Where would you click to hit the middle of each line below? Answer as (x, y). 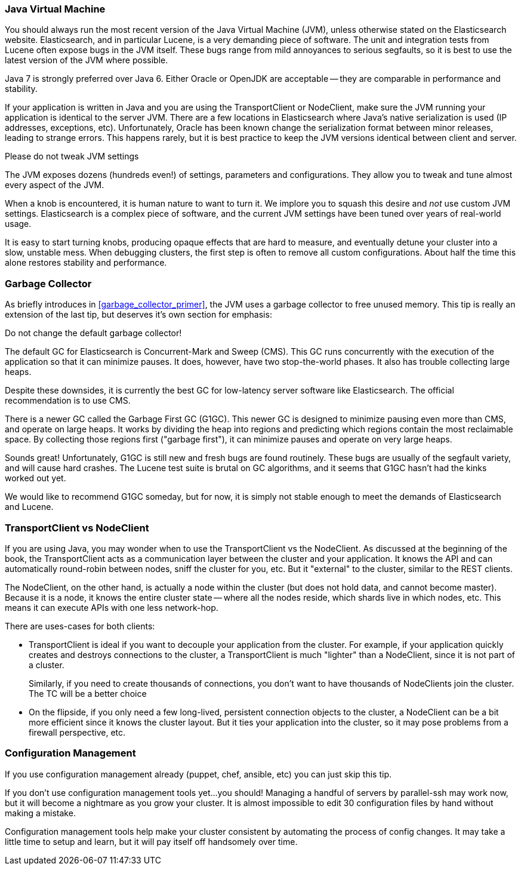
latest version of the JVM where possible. (87, 60)
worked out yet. (36, 478)
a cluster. (47, 665)
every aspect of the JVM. (55, 185)
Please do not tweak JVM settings (72, 156)
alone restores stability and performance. (86, 263)
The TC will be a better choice (88, 693)
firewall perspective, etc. (77, 732)
